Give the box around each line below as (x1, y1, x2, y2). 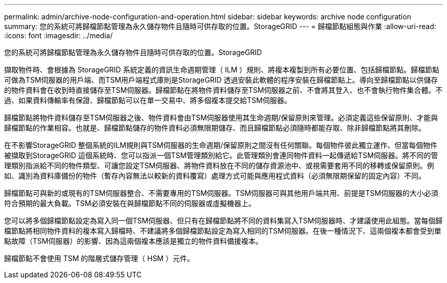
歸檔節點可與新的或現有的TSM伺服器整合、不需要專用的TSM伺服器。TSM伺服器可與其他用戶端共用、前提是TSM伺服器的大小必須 (4, 189, 438, 197)
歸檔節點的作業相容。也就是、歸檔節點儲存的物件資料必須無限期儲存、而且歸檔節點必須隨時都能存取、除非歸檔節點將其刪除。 (4, 123, 426, 132)
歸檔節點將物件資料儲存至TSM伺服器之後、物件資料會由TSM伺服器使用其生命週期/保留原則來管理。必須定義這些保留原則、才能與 (4, 113, 438, 122)
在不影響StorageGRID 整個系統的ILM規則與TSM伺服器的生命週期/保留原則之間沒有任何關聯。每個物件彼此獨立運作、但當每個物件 (4, 141, 437, 149)
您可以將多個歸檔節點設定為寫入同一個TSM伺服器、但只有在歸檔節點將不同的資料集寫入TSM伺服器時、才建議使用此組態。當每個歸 (4, 216, 443, 225)
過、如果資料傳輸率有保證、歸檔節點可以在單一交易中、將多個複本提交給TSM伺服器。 (4, 96, 291, 105)
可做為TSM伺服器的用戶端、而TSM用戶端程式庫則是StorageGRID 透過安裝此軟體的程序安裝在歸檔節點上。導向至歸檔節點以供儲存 (4, 75, 438, 84)
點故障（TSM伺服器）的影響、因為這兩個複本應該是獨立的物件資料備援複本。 (4, 237, 263, 245)
